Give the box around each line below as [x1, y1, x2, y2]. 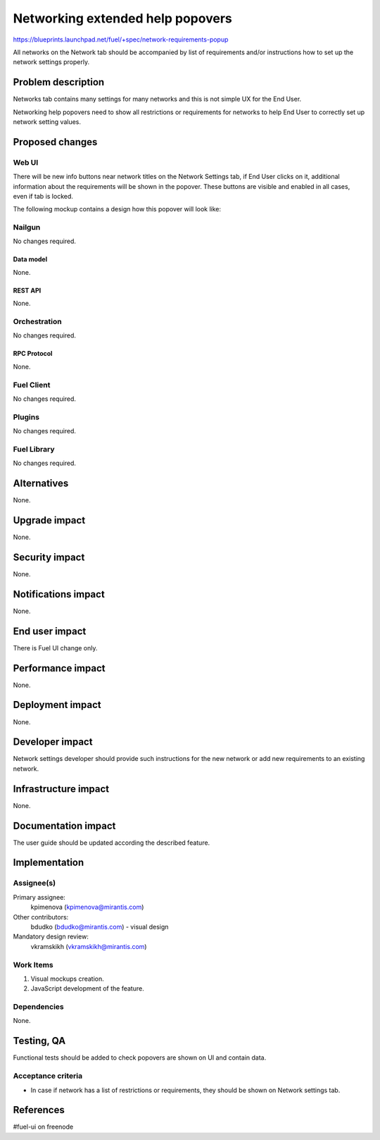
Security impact [13, 551, 85, 563]
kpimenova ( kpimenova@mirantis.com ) [30, 903, 144, 912]
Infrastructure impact [13, 783, 110, 795]
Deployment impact [13, 699, 101, 711]
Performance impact [13, 662, 106, 674]
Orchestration [13, 317, 63, 327]
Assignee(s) [13, 878, 56, 888]
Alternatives [13, 478, 69, 490]
